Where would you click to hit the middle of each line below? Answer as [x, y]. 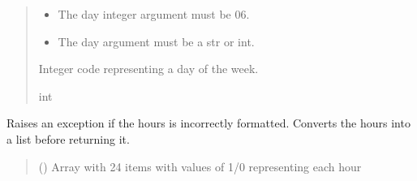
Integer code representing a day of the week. [148, 69]
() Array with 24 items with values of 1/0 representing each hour [200, 166]
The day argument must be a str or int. [156, 41]
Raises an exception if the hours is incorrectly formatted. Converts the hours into [208, 123]
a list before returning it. [68, 138]
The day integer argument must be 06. [154, 14]
